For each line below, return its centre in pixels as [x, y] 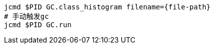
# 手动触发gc [26, 16]
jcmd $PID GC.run [38, 25]
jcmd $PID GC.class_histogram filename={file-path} [107, 7]
